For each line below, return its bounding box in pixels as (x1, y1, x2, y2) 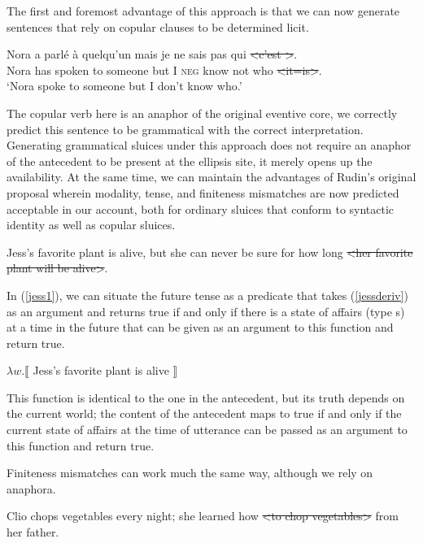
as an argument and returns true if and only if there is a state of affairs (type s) (7, 302, 405, 319)
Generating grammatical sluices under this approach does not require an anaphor (7, 137, 412, 154)
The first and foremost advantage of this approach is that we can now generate (7, 2, 400, 19)
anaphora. (7, 480, 56, 497)
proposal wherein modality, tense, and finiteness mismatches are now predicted (7, 184, 399, 201)
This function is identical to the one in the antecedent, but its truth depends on (7, 389, 405, 406)
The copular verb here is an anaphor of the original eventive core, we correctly (7, 104, 398, 121)
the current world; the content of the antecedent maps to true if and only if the (7, 405, 402, 422)
